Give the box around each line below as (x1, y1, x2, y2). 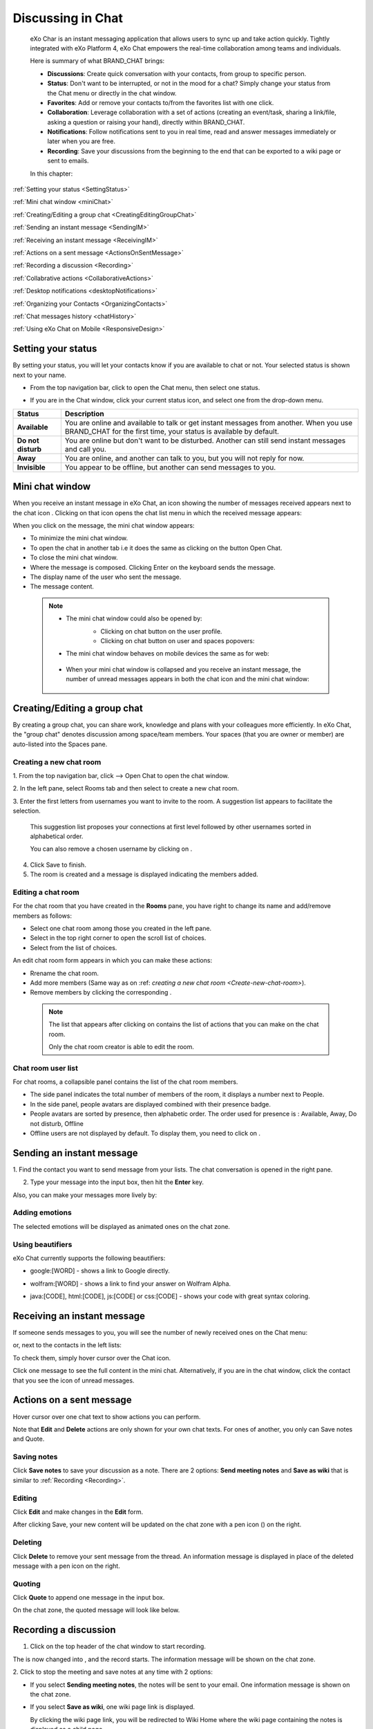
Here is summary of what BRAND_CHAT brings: (30, 57, 165, 65)
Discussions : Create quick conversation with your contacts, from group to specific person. (47, 69, 307, 77)
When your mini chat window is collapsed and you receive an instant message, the (66, 665, 301, 674)
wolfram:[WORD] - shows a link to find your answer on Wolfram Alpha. (30, 1279, 231, 1288)
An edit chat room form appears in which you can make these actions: (12, 956, 213, 965)
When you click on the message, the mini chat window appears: (12, 521, 195, 530)
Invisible (17, 462, 46, 472)
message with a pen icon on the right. (12, 1562, 120, 1570)
